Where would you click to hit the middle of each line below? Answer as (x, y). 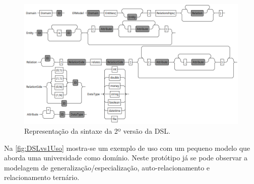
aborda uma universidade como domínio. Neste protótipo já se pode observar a (126, 158)
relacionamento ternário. (42, 177)
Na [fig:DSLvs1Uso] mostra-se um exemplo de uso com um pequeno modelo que (127, 148)
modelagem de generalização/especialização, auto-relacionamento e (107, 167)
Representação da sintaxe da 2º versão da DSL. (97, 131)
